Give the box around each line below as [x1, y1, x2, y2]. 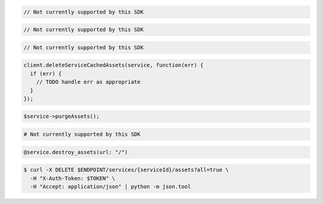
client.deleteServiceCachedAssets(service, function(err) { [23, 62, 204, 69]
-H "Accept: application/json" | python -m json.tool [30, 183, 191, 190]
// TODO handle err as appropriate [36, 78, 141, 86]
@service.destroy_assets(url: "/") [23, 148, 128, 156]
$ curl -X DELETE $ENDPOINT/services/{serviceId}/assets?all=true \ [23, 166, 229, 173]
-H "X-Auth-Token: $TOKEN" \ [30, 175, 116, 182]
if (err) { [30, 70, 62, 77]
